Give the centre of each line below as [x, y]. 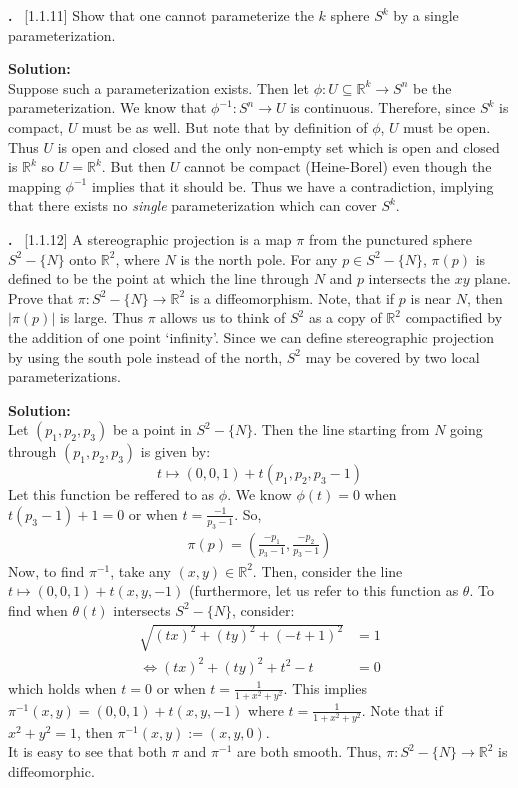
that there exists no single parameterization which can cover [192, 205]
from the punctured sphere [390, 238]
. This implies [325, 687]
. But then [133, 166]
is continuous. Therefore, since [383, 107]
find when [38, 609]
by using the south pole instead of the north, [145, 356]
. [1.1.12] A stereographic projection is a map [150, 238]
